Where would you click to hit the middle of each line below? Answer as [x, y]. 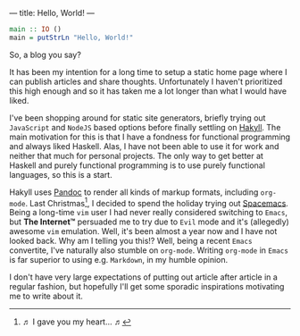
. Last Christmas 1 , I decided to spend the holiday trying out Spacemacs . [157, 202]
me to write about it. [46, 296]
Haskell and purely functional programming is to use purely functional [137, 165]
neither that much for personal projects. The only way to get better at [136, 155]
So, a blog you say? [46, 55]
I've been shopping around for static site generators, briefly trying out [137, 118]
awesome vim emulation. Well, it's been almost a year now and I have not [143, 231]
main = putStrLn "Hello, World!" [71, 38]
